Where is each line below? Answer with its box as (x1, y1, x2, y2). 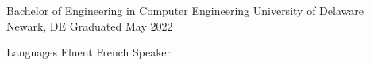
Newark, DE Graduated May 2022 (6, 17, 173, 34)
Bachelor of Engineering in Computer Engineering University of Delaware (6, 2, 364, 18)
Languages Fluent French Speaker (6, 44, 171, 60)
